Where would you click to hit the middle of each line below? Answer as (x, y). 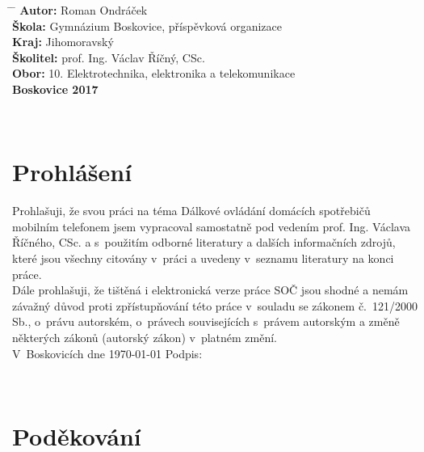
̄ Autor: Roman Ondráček (80, 10)
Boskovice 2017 (55, 89)
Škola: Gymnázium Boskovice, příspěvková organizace (147, 25)
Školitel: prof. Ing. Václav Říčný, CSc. (109, 57)
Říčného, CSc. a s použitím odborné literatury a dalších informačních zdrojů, (204, 242)
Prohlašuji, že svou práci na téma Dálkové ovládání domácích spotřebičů (191, 211)
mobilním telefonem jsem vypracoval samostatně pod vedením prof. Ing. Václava (212, 226)
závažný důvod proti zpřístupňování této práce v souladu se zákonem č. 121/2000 (215, 305)
